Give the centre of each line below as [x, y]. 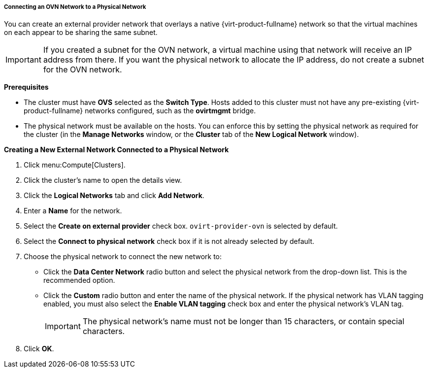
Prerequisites [26, 87]
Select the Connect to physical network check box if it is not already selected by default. [169, 241]
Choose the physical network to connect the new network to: [123, 257]
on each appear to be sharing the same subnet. [81, 33]
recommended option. [79, 280]
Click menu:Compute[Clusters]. [75, 165]
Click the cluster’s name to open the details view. [103, 180]
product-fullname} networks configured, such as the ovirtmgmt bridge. [140, 111]
